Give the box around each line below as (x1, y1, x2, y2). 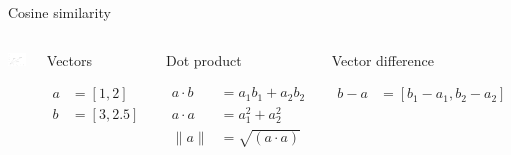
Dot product (166, 49, 242, 70)
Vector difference (331, 49, 435, 70)
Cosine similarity (8, 2, 111, 22)
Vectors (46, 49, 93, 70)
